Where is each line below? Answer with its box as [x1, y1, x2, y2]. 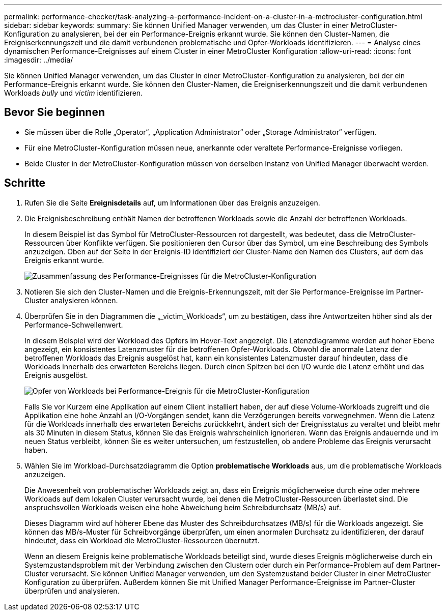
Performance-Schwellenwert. [24, 320, 123, 329]
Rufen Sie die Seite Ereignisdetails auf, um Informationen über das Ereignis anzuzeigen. [24, 198, 320, 207]
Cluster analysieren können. [24, 296, 118, 305]
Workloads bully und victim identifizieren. [4, 89, 143, 97]
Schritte [4, 177, 45, 190]
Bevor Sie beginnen [4, 106, 105, 119]
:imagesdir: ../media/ [4, 55, 73, 64]
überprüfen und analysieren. [24, 586, 120, 595]
